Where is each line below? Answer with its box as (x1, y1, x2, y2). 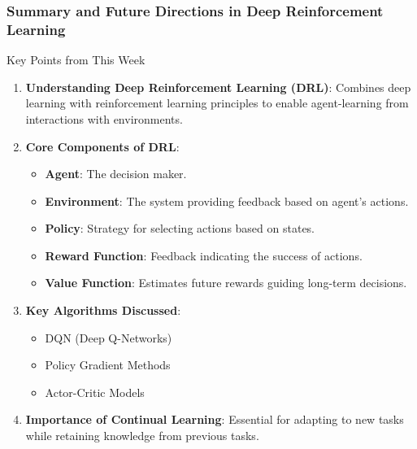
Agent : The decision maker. (45, 165, 187, 182)
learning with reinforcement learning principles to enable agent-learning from (25, 94, 409, 111)
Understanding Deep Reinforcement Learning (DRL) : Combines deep (25, 78, 411, 95)
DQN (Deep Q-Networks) (45, 329, 172, 346)
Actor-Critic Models (45, 383, 145, 400)
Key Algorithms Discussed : (25, 302, 181, 319)
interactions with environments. (25, 110, 183, 127)
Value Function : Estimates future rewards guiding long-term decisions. (45, 274, 407, 291)
